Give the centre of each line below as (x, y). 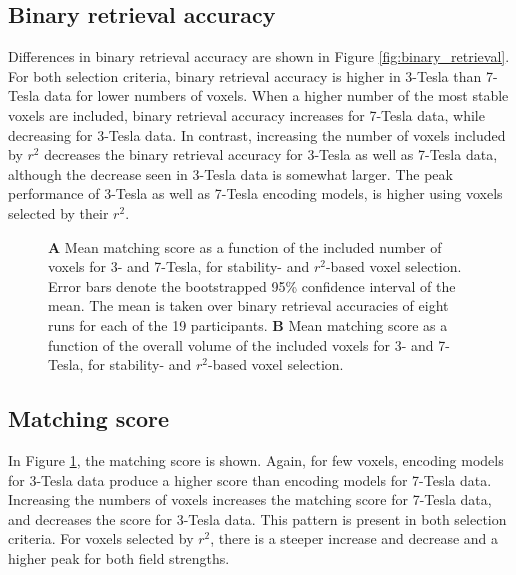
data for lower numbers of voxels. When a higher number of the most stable (276, 95)
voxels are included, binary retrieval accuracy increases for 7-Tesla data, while (246, 114)
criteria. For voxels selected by (101, 538)
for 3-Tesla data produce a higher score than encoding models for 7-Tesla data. (250, 479)
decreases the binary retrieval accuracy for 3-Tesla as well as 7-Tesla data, (271, 154)
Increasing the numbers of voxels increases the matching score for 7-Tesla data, (250, 499)
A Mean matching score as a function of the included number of (245, 246)
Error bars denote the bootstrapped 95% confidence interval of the (252, 285)
